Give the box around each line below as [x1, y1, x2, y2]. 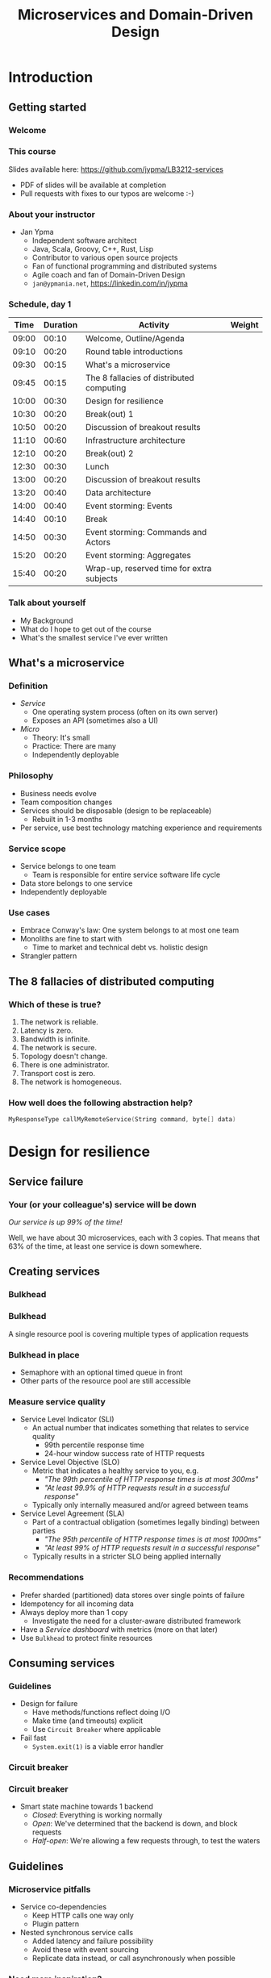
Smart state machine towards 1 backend [19, 1801, 153, 1812]
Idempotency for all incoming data [19, 1599, 135, 1609]
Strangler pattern [19, 951, 77, 961]
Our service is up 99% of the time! [8, 1217, 123, 1227]
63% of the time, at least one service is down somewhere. [8, 1241, 202, 1251]
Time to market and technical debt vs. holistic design [31, 942, 208, 953]
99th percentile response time [44, 1440, 145, 1450]
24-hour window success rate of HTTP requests [44, 1449, 206, 1458]
